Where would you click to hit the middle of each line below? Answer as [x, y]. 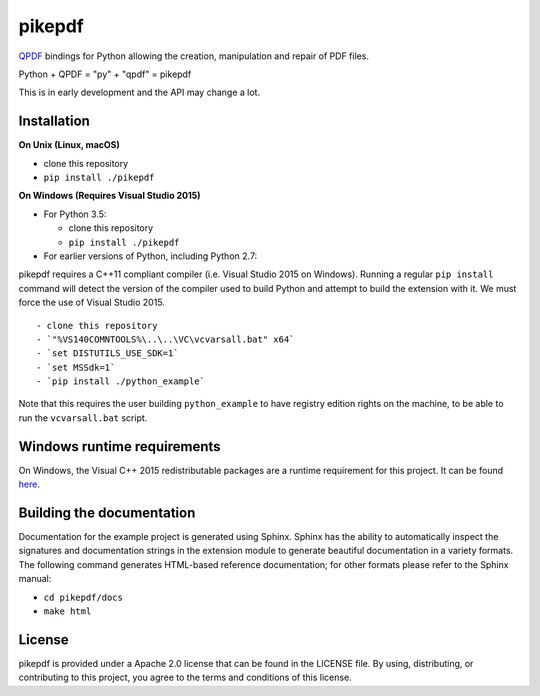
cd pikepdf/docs [83, 597]
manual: [35, 579]
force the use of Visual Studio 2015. [91, 302]
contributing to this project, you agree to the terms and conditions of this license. [185, 677]
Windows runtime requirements [119, 446]
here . [29, 484]
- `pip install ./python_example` [120, 381]
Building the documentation [107, 512]
